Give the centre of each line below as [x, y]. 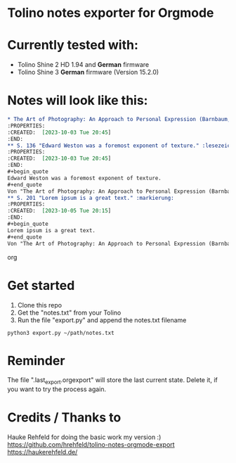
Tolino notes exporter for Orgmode [111, 13]
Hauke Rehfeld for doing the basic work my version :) [84, 437]
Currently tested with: [73, 45]
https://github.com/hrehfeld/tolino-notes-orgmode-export [91, 445]
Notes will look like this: [78, 101]
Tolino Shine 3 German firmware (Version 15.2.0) [88, 72]
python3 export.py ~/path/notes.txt [61, 333]
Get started [41, 285]
